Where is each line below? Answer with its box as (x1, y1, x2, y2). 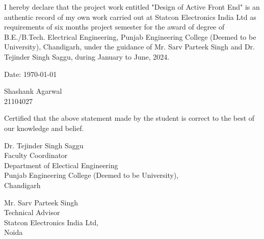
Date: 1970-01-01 (4, 68, 57, 79)
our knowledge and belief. (4, 122, 84, 133)
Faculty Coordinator (4, 150, 68, 161)
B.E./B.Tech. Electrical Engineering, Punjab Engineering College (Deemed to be (4, 31, 256, 42)
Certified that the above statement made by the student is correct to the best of (4, 113, 255, 123)
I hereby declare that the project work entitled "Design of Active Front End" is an (4, 2, 260, 12)
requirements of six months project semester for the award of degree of (4, 21, 225, 32)
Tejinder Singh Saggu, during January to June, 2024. (4, 51, 170, 62)
